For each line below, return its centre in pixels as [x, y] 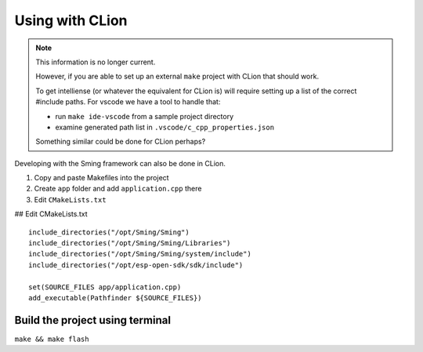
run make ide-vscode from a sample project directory [145, 116]
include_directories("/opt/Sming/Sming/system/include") [140, 254]
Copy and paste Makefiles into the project [101, 178]
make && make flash [52, 339]
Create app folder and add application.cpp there [118, 189]
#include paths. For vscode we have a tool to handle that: [128, 102]
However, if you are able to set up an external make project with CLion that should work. [177, 76]
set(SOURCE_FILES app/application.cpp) [105, 287]
